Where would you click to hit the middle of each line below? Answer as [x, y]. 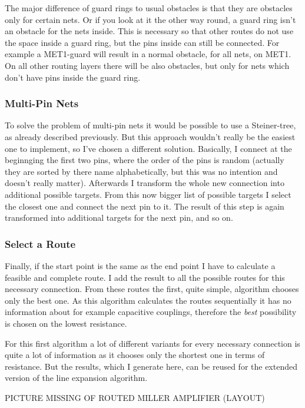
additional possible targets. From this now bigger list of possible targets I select [148, 194]
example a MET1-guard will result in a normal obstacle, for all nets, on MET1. [148, 54]
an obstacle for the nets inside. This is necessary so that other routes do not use [149, 31]
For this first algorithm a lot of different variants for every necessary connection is [152, 343]
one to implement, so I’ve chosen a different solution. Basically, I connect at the [148, 148]
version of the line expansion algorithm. [76, 378]
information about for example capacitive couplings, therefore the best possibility [151, 312]
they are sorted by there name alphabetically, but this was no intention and [141, 171]
